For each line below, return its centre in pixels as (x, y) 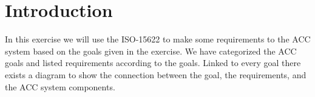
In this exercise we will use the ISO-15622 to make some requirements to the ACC (158, 39)
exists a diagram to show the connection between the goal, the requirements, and (156, 74)
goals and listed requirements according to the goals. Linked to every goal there (153, 63)
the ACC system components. (60, 86)
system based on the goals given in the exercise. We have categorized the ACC (151, 51)
